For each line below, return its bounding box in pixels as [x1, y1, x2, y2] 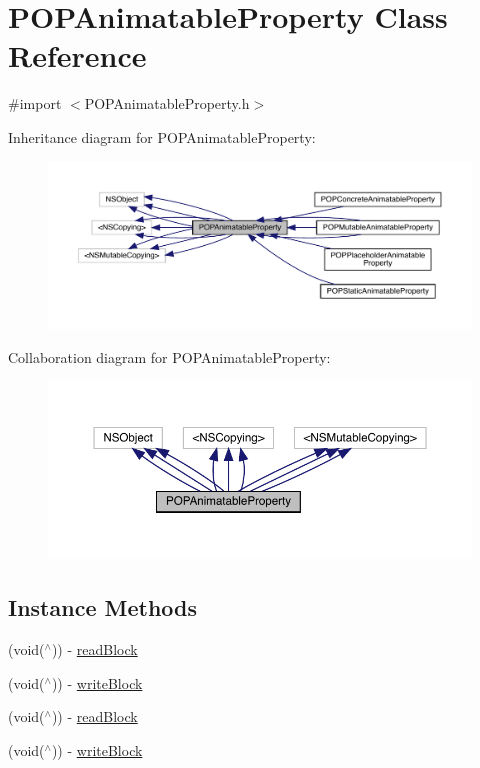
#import [8, 93, 62, 114]
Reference [8, 35, 147, 76]
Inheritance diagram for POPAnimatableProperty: [8, 126, 316, 147]
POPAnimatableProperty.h [84, 93, 250, 114]
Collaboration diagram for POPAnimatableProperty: [8, 346, 331, 367]
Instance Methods [8, 592, 197, 623]
